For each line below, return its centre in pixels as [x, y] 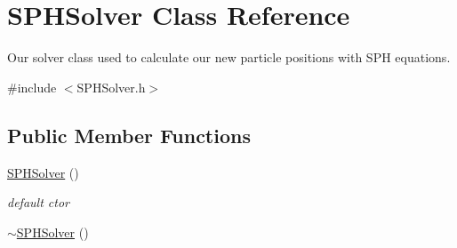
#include [32, 87]
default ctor [38, 202]
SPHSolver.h [111, 87]
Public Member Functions [129, 135]
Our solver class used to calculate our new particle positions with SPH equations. [229, 57]
